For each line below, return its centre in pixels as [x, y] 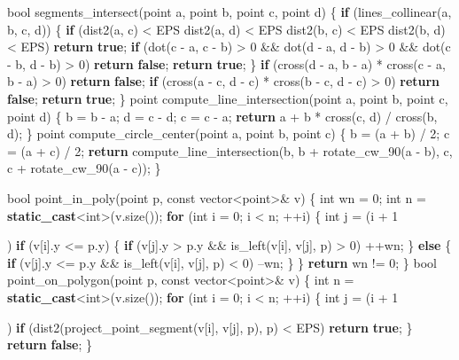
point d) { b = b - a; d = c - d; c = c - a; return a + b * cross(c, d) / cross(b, [222, 116]
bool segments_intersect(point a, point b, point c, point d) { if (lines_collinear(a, [229, 12]
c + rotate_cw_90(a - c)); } [84, 168]
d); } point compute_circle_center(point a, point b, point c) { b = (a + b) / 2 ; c [229, 133]
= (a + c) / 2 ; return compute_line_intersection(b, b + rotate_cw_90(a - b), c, [230, 150]
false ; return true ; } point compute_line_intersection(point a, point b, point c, [228, 98]
